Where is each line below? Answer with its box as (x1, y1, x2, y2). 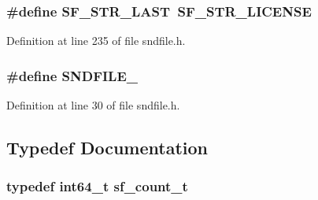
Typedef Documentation (6, 135, 208, 160)
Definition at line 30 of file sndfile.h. (6, 97, 180, 113)
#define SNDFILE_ (6, 65, 139, 85)
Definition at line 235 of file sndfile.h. (6, 32, 186, 49)
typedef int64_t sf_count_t (6, 176, 188, 196)
